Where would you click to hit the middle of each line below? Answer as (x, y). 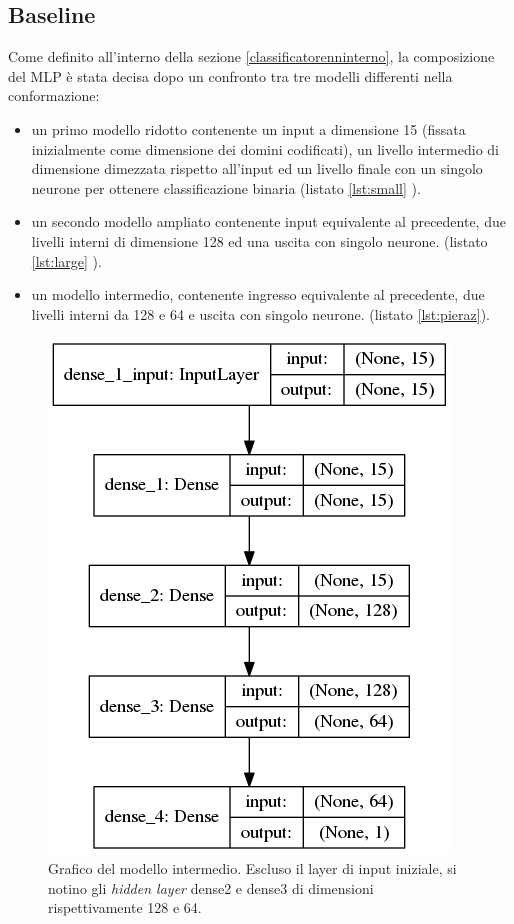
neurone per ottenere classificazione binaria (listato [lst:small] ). (226, 187)
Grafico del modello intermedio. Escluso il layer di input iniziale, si (252, 867)
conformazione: (54, 95)
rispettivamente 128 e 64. (125, 907)
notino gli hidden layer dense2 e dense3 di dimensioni (211, 887)
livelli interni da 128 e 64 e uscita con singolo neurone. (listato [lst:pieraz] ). (260, 313)
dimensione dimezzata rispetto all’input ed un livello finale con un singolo (257, 168)
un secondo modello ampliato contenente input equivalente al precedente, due (268, 221)
